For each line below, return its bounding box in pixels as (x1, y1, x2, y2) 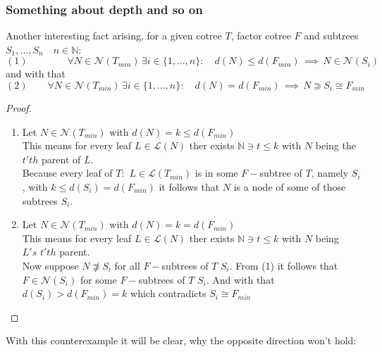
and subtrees (304, 28, 359, 43)
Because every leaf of (22, 165, 113, 180)
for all (114, 258, 140, 272)
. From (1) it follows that (229, 258, 338, 272)
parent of (42, 151, 81, 166)
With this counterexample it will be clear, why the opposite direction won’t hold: (6, 333, 357, 348)
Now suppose (22, 258, 79, 272)
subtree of (259, 165, 302, 180)
